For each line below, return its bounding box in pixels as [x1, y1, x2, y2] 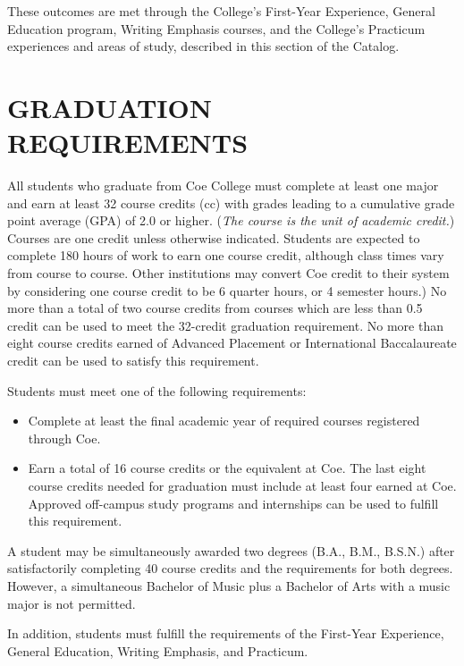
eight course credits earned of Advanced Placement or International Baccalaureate [7, 333, 457, 352]
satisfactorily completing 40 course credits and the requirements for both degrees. [7, 559, 453, 577]
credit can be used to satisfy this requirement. [7, 351, 259, 370]
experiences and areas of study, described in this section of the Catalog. [7, 37, 400, 55]
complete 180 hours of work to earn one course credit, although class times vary [7, 246, 444, 265]
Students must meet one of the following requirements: [7, 381, 307, 400]
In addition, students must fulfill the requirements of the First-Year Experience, [7, 624, 444, 643]
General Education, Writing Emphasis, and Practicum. [7, 641, 308, 660]
